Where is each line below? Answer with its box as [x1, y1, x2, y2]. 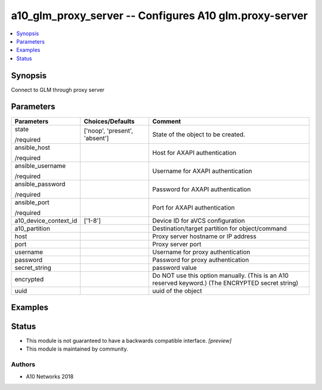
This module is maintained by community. [26, 345, 128, 352]
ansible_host [14, 143, 51, 152]
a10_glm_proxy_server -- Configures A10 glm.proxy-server [11, 9, 308, 22]
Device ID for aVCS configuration [152, 216, 245, 225]
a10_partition [14, 224, 51, 232]
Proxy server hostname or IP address [152, 232, 256, 240]
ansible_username [14, 161, 66, 170]
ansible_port [14, 198, 50, 206]
